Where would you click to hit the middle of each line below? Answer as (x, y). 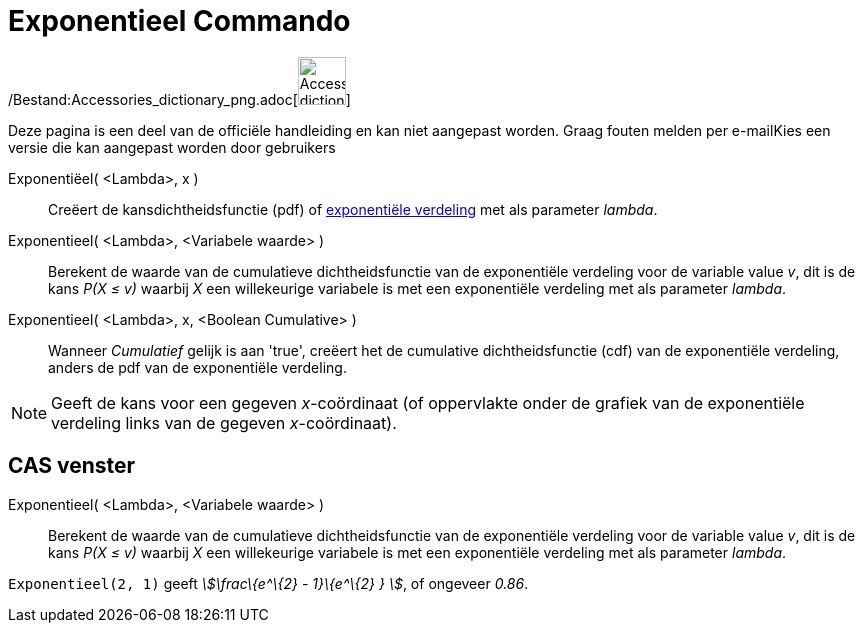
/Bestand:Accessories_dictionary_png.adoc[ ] (179, 99)
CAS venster (72, 466)
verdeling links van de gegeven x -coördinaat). (224, 422)
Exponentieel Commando (179, 21)
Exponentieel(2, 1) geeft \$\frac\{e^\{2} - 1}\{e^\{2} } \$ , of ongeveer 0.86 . (268, 583)
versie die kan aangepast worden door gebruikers (172, 147)
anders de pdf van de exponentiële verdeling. (197, 367)
